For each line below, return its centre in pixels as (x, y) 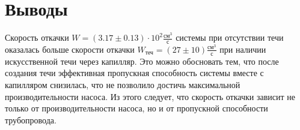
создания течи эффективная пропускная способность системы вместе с (134, 73)
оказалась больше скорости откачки (70, 49)
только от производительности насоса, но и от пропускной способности (136, 108)
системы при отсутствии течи (230, 37)
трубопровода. (31, 120)
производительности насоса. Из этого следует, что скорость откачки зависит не (150, 96)
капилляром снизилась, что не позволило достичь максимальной (123, 84)
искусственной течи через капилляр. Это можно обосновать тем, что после (142, 61)
